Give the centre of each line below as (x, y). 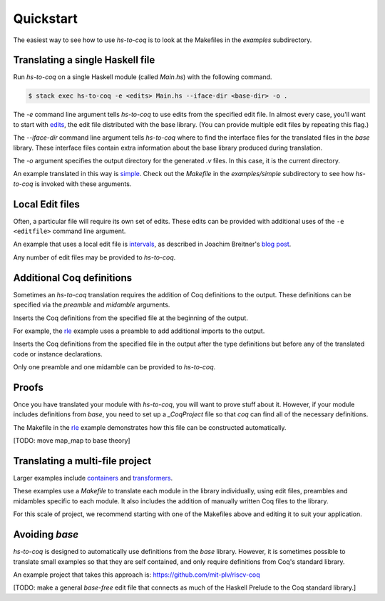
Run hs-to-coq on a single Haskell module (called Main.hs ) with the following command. (143, 77)
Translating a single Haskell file (84, 60)
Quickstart (46, 19)
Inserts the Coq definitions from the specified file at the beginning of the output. (131, 318)
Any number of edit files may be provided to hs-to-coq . (94, 257)
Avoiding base (46, 535)
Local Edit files (46, 204)
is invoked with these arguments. (83, 184)
